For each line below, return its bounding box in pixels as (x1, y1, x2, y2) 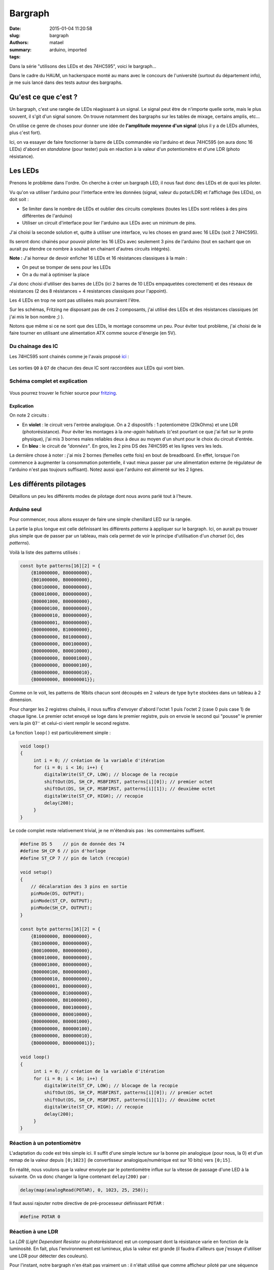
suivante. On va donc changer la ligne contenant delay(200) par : (9, 1173, 150, 1180)
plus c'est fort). (9, 130, 42, 136)
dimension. (9, 696, 33, 703)
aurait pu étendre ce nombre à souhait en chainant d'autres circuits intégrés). (9, 245, 171, 251)
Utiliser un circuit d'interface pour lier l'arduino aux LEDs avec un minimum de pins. (22, 220, 196, 226)
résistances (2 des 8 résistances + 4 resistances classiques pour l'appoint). (9, 288, 167, 294)
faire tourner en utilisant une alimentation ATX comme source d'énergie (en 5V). (9, 330, 177, 336)
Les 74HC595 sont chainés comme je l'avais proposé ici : (9, 353, 129, 359)
